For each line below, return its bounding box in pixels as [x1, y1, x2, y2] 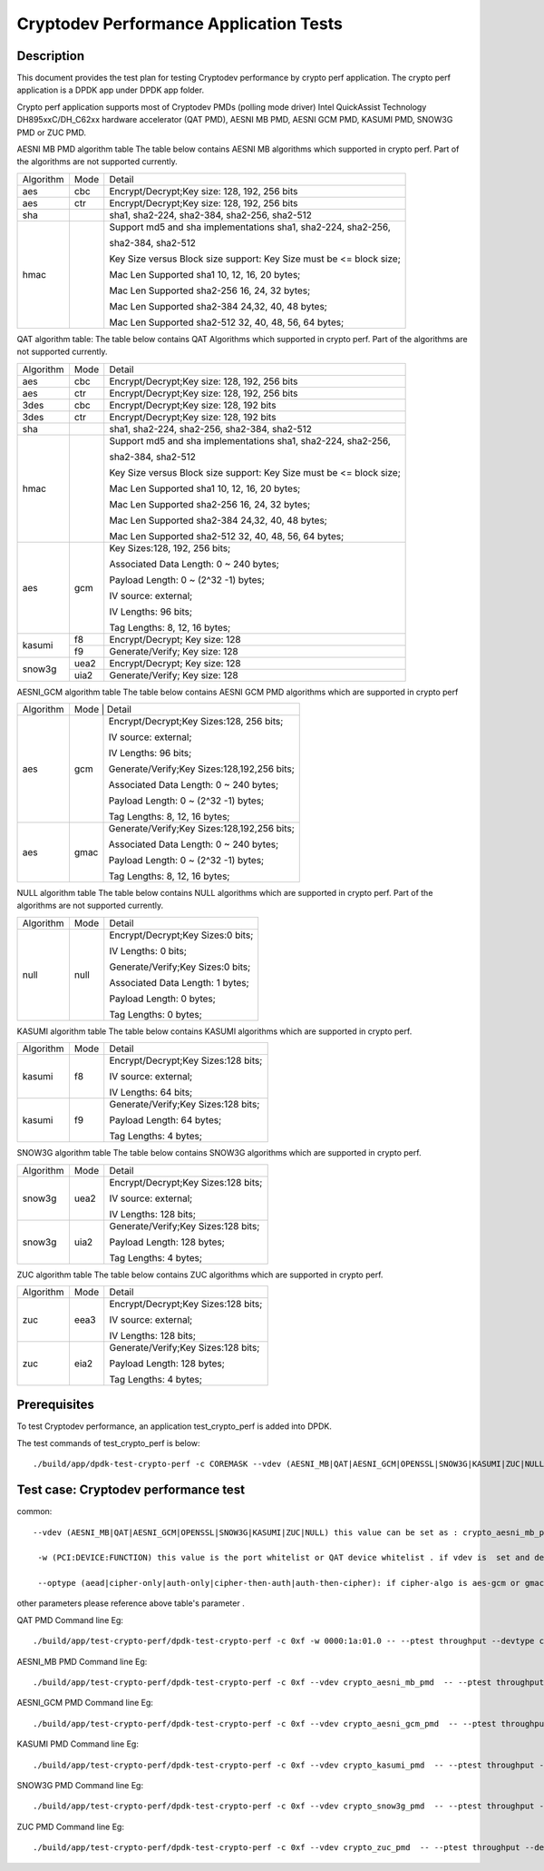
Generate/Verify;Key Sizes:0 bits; [109, 960, 251, 973]
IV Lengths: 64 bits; [109, 1086, 193, 1098]
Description [16, 48, 85, 64]
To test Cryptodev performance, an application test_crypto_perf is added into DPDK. [16, 1421, 333, 1432]
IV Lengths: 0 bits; [109, 944, 188, 957]
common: [16, 1506, 53, 1517]
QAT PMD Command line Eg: [16, 1614, 124, 1625]
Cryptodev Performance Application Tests [16, 14, 344, 34]
